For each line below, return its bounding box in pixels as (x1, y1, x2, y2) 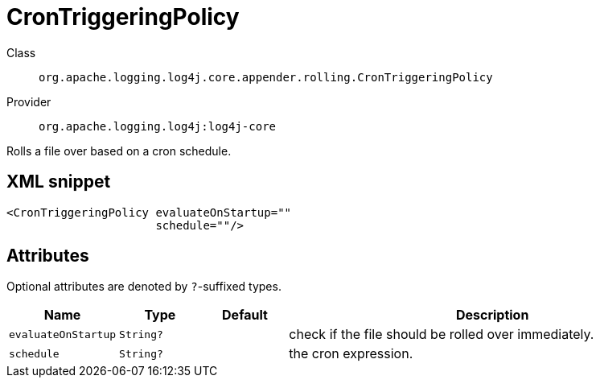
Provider (6, 94, 51, 109)
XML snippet (6, 171, 111, 192)
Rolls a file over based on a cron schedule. (6, 143, 232, 158)
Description (455, 307, 529, 324)
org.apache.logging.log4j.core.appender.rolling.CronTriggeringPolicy (39, 70, 493, 84)
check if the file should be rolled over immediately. (289, 326, 594, 343)
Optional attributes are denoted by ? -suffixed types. (6, 279, 282, 294)
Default (222, 307, 268, 324)
